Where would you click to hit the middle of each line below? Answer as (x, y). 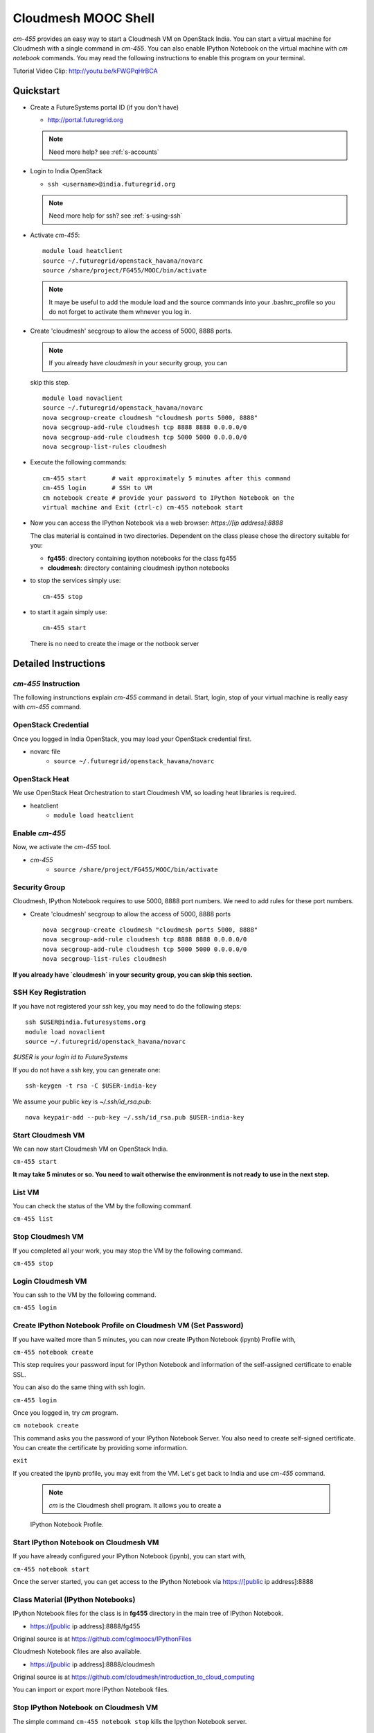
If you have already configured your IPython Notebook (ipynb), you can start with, (130, 1556)
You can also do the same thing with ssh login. (79, 1387)
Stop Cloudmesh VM (48, 1237)
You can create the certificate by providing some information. (100, 1448)
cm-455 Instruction (46, 683)
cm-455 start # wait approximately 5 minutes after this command (167, 478)
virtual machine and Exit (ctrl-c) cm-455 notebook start (143, 507)
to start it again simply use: (69, 612)
